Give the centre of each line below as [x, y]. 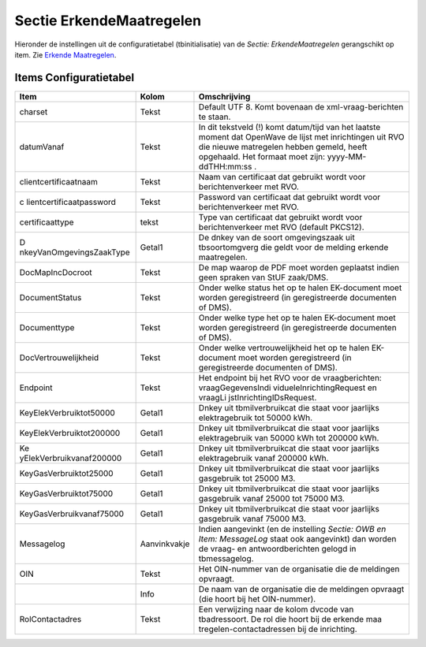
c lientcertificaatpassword [67, 202]
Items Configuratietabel [74, 78]
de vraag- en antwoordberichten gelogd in [277, 548]
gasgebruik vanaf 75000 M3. [252, 519]
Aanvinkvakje [165, 544]
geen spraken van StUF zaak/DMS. [263, 277]
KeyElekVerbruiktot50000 [67, 412]
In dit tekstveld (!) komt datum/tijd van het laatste [290, 127]
